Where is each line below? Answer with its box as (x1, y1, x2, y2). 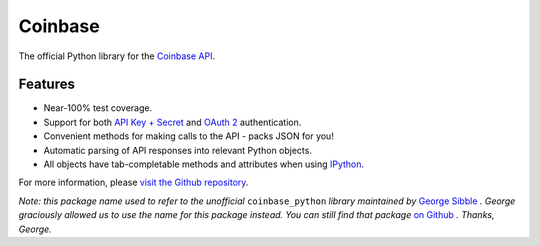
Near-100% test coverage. (43, 102, 153, 114)
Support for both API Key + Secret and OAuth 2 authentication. (43, 116, 302, 128)
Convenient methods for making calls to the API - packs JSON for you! (43, 130, 334, 142)
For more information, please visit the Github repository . (18, 176, 249, 189)
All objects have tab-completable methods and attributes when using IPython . (43, 158, 365, 170)
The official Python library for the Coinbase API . (18, 50, 215, 62)
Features (18, 76, 75, 93)
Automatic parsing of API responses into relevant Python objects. (43, 144, 312, 156)
